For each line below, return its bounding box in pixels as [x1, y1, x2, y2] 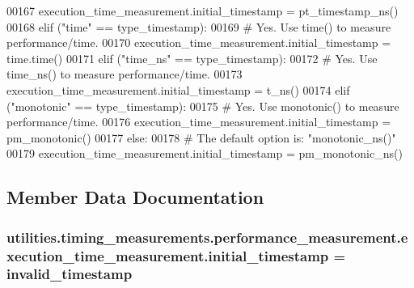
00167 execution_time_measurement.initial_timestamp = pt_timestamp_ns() [6, 2, 399, 19]
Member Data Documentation [6, 184, 264, 210]
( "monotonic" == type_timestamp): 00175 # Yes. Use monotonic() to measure [6, 97, 399, 114]
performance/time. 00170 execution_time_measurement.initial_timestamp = [6, 34, 391, 51]
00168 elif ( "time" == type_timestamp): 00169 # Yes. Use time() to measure [6, 18, 391, 35]
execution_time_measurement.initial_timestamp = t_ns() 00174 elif [6, 81, 350, 98]
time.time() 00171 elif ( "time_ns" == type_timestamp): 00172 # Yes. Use [6, 49, 378, 66]
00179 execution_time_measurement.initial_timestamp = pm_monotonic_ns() [6, 145, 403, 162]
